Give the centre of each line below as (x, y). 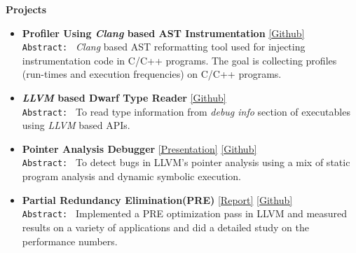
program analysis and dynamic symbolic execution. (132, 176)
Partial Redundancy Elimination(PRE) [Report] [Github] (157, 199)
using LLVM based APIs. (76, 125)
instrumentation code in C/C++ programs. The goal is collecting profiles (179, 60)
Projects (26, 9)
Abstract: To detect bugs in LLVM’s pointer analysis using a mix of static (186, 162)
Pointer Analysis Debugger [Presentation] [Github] (139, 148)
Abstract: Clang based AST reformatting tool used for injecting (164, 47)
